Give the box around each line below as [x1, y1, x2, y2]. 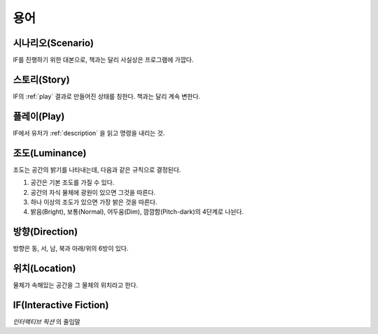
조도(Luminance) [13, 147, 87, 159]
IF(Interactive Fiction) [13, 299, 109, 311]
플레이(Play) [13, 110, 65, 122]
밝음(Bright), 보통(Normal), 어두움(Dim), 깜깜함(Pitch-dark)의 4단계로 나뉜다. [30, 208, 244, 216]
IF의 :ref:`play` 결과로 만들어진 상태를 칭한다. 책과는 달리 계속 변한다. [13, 92, 201, 101]
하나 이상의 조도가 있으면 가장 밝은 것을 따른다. [30, 198, 157, 206]
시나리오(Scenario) [13, 37, 94, 49]
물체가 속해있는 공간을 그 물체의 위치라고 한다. [13, 281, 139, 289]
